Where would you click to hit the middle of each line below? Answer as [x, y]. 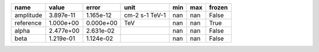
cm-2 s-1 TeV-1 [145, 15]
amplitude [28, 15]
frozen [218, 7]
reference [28, 23]
